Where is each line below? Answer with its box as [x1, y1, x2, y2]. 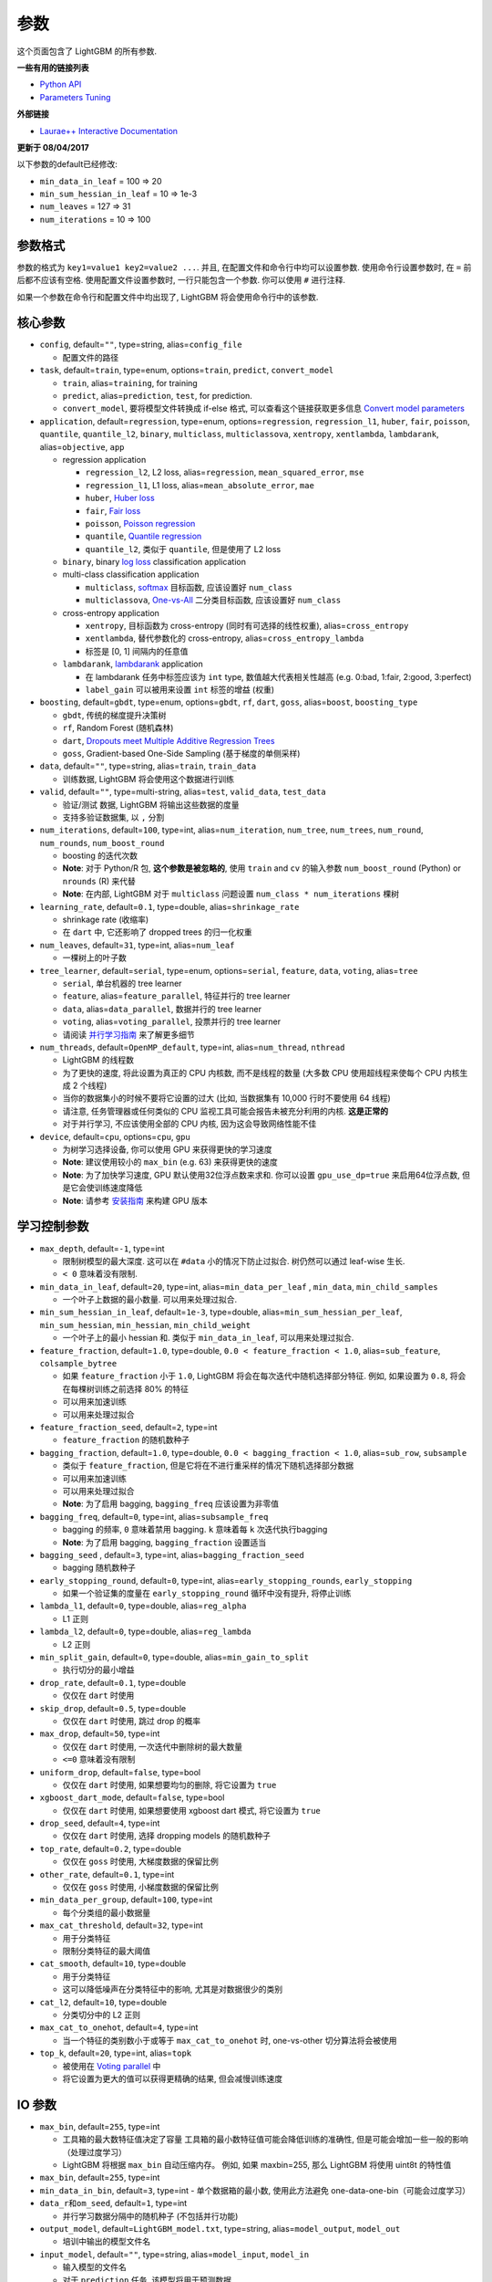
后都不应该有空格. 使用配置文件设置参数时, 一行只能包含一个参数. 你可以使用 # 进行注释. [16, 275, 346, 286]
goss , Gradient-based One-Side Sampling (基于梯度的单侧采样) [62, 748, 301, 759]
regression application [62, 454, 147, 465]
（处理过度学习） [62, 2146, 127, 2158]
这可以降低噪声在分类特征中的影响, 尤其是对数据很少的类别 [62, 1984, 282, 1994]
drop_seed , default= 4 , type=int [39, 1817, 160, 1829]
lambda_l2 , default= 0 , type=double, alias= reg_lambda [39, 1626, 252, 1638]
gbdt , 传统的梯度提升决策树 [62, 709, 167, 720]
